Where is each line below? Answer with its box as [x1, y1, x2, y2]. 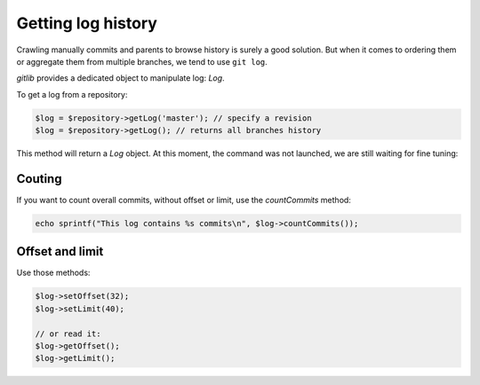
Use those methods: [16, 267, 91, 279]
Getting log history [16, 13, 157, 33]
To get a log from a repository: [16, 89, 128, 99]
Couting [16, 171, 62, 186]
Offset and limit [16, 244, 104, 259]
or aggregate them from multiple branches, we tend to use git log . [16, 56, 268, 67]
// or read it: [35, 328, 101, 339]
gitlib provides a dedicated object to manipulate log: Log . [16, 73, 226, 83]
